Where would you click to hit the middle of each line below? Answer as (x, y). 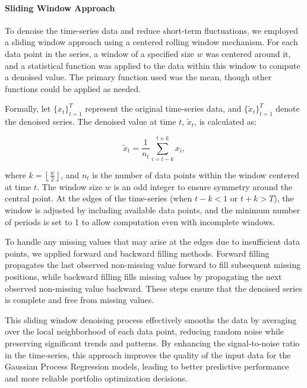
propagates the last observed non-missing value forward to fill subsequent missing (153, 265)
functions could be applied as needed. (73, 88)
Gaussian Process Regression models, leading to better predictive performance (147, 366)
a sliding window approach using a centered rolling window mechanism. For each (151, 42)
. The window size (70, 186)
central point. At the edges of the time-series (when (99, 198)
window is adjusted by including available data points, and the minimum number (153, 210)
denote (288, 108)
